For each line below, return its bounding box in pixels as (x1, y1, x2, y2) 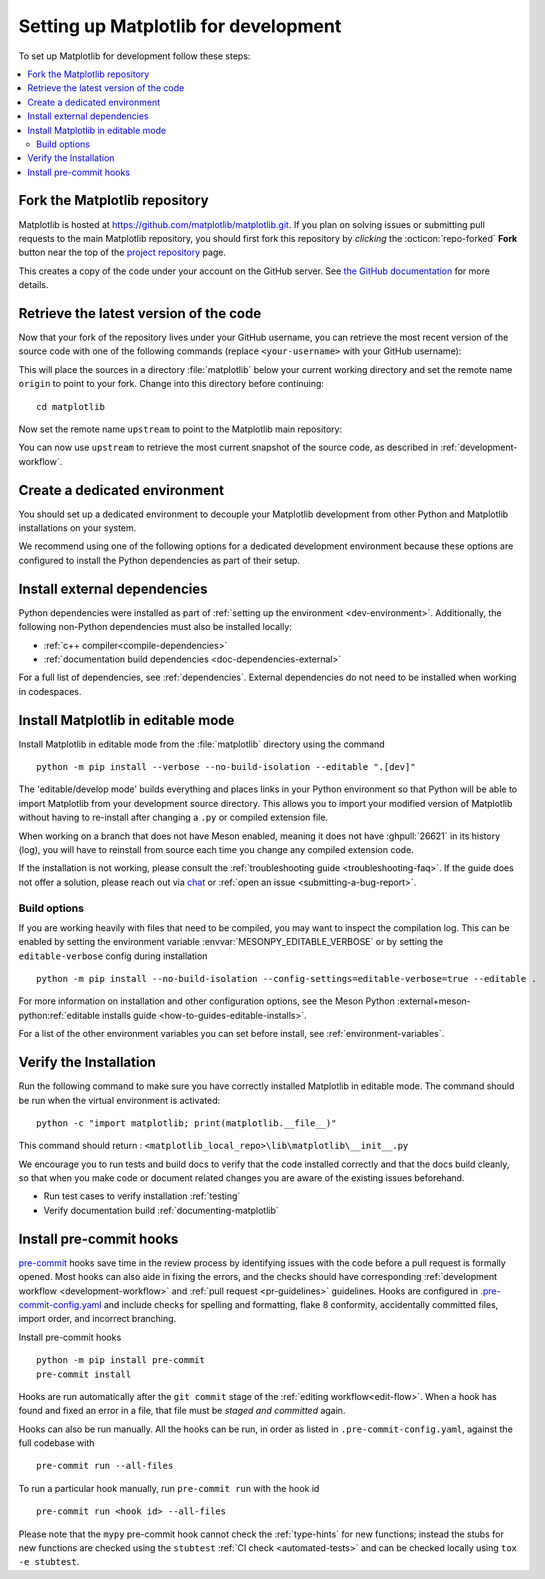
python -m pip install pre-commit (36, 1355, 205, 1366)
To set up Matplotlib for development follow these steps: (18, 50, 251, 62)
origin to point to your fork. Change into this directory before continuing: (18, 378, 325, 390)
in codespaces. (18, 685, 82, 697)
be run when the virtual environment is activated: (18, 1094, 221, 1106)
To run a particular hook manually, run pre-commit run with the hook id (18, 1482, 320, 1494)
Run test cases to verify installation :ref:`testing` (43, 1190, 241, 1202)
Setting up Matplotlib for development (18, 15, 342, 37)
